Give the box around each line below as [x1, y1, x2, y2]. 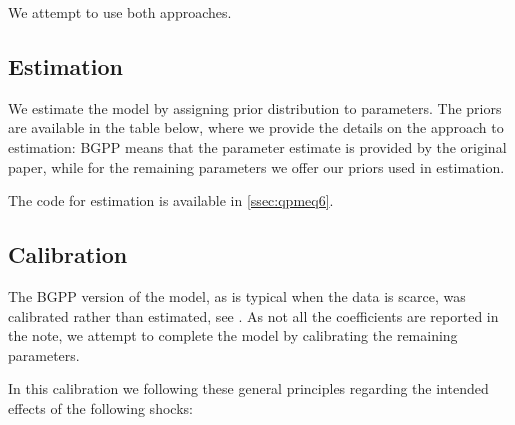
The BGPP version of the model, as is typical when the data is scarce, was [8, 285, 466, 306]
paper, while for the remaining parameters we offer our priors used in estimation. [8, 156, 505, 177]
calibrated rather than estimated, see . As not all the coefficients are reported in [8, 305, 499, 326]
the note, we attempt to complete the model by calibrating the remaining [8, 325, 458, 346]
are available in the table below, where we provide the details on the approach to [8, 117, 504, 138]
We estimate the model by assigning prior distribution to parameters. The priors [8, 97, 502, 118]
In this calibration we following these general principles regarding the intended [8, 378, 489, 399]
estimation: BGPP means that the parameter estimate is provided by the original [8, 136, 507, 157]
